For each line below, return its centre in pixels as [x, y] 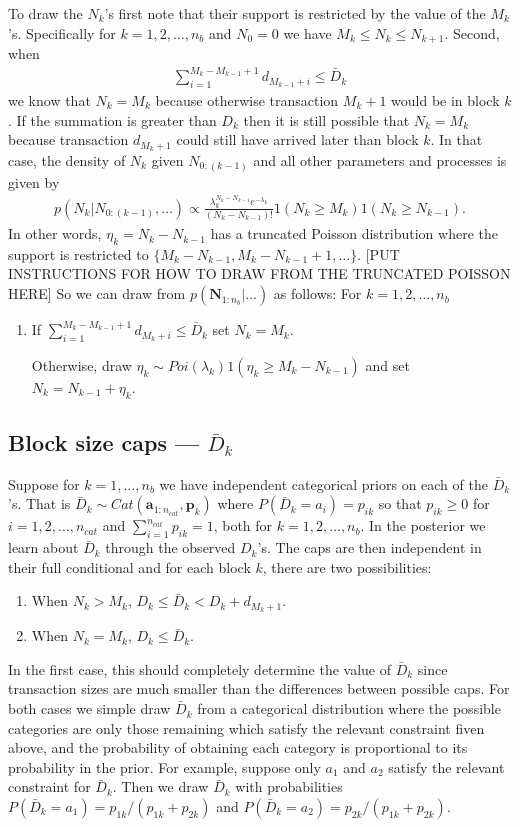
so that [400, 503]
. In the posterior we [423, 525]
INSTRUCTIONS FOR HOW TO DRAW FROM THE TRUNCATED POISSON [259, 273]
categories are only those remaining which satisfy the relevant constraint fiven [246, 727]
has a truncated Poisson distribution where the [354, 233]
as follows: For [317, 293]
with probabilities [289, 786]
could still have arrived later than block [297, 139]
